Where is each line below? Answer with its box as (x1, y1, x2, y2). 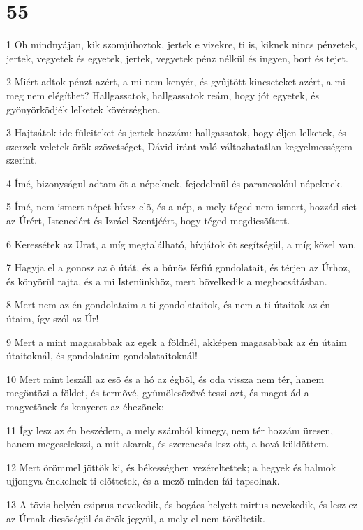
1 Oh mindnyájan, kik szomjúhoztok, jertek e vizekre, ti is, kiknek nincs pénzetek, (6, 37, 357, 52)
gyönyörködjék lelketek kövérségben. (6, 101, 161, 116)
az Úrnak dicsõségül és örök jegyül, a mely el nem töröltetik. (6, 510, 265, 525)
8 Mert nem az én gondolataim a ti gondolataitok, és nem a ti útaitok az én (6, 297, 331, 312)
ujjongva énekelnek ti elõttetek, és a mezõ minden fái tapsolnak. (6, 473, 280, 488)
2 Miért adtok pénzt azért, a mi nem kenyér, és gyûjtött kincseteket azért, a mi (6, 74, 346, 89)
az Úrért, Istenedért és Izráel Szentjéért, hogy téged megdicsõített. (6, 213, 290, 228)
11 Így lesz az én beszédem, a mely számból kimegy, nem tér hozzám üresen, (6, 422, 334, 437)
